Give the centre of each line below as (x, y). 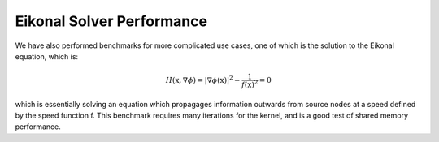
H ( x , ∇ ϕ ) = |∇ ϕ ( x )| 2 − (203, 79)
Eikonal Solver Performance (111, 21)
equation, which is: (47, 56)
